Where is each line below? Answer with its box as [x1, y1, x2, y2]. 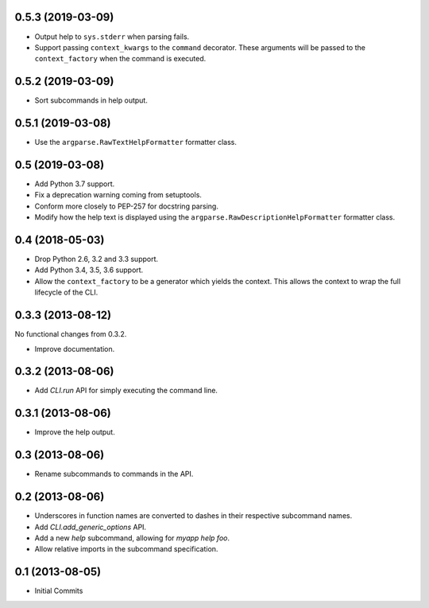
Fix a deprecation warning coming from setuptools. [34, 190, 203, 200]
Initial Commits [34, 586, 83, 596]
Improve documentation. [34, 344, 115, 353]
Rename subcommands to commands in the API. [34, 470, 194, 479]
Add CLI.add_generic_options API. [34, 522, 147, 532]
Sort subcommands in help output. [34, 95, 149, 105]
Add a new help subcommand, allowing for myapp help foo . [34, 533, 230, 543]
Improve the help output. [34, 427, 115, 437]
